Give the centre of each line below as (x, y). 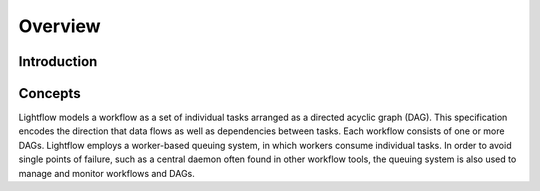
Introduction (58, 61)
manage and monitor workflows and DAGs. (106, 173)
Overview (59, 26)
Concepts (49, 93)
